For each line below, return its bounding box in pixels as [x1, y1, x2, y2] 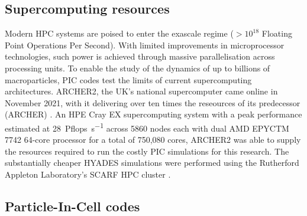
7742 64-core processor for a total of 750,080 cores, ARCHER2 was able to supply [5, 133, 301, 146]
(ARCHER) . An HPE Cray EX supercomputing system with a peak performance [5, 108, 302, 120]
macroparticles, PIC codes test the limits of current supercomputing [5, 73, 252, 86]
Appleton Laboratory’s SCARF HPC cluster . [5, 168, 171, 180]
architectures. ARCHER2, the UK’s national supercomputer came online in [5, 85, 278, 97]
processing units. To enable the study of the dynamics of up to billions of [5, 61, 270, 74]
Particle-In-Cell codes [5, 197, 140, 215]
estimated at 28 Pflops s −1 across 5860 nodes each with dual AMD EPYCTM [5, 120, 289, 134]
